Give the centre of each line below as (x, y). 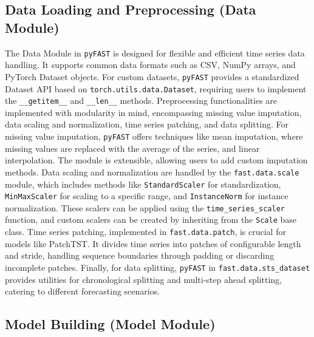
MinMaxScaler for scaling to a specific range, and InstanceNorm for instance (147, 196)
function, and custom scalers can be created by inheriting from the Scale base (151, 220)
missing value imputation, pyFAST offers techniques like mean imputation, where (154, 136)
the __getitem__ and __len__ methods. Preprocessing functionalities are (141, 100)
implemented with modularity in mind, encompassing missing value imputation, (153, 112)
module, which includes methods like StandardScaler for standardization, (143, 184)
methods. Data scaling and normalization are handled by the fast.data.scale (152, 172)
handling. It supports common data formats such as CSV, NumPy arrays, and (150, 65)
